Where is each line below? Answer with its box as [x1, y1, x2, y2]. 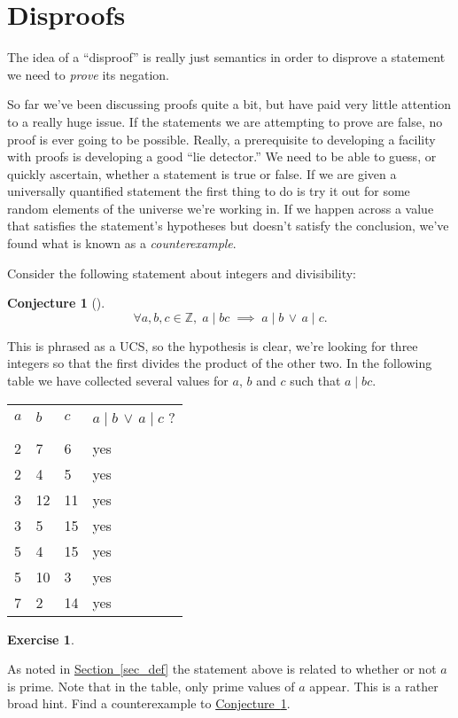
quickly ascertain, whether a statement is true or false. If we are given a [7, 164, 397, 183]
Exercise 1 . [7, 629, 74, 648]
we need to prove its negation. [7, 65, 169, 83]
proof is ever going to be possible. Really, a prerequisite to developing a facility [7, 129, 436, 148]
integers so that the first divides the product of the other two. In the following [7, 354, 432, 372]
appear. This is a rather [309, 676, 439, 695]
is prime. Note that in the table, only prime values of [7, 676, 295, 695]
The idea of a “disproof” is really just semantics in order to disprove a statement [7, 48, 446, 66]
